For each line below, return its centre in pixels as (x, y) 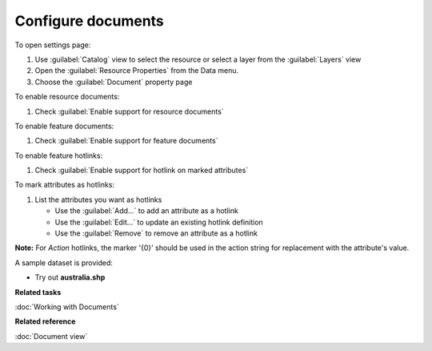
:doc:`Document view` (51, 336)
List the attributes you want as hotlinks (98, 200)
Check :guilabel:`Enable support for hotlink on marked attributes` (142, 170)
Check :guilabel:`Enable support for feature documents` (126, 141)
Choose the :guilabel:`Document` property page (114, 82)
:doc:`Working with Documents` (67, 307)
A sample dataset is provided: (64, 262)
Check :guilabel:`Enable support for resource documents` (129, 111)
